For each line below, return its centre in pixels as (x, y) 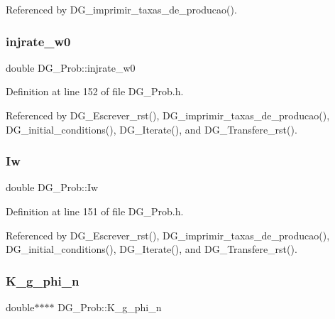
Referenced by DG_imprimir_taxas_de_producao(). (121, 9)
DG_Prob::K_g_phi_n (110, 307)
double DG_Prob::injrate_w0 (71, 67)
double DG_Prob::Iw (52, 187)
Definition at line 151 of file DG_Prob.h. (95, 211)
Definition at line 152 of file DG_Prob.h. (95, 91)
